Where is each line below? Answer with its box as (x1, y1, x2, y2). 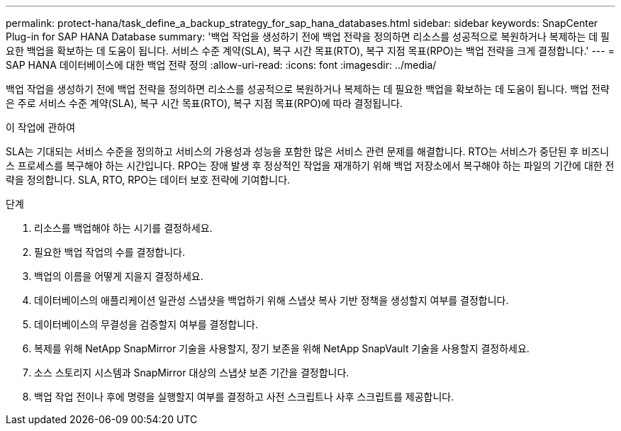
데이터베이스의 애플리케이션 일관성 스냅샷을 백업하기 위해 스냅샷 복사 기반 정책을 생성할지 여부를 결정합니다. (34, 294, 509, 306)
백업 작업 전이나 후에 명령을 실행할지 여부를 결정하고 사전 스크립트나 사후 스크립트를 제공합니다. (34, 391, 454, 403)
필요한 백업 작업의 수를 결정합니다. (34, 246, 185, 258)
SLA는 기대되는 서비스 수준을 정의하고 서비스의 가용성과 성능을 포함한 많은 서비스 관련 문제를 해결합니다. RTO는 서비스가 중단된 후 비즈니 (6, 145, 610, 157)
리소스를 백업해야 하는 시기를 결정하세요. (34, 222, 213, 234)
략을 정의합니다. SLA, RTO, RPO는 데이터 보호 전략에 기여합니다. (6, 174, 291, 186)
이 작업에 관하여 (6, 121, 76, 133)
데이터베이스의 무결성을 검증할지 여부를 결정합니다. (34, 318, 259, 330)
